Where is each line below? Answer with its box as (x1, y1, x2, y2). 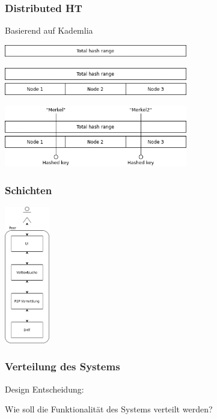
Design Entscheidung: (5, 382, 84, 395)
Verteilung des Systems (5, 359, 120, 374)
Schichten (5, 182, 52, 197)
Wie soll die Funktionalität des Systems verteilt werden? (5, 403, 213, 415)
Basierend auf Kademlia (5, 24, 93, 37)
